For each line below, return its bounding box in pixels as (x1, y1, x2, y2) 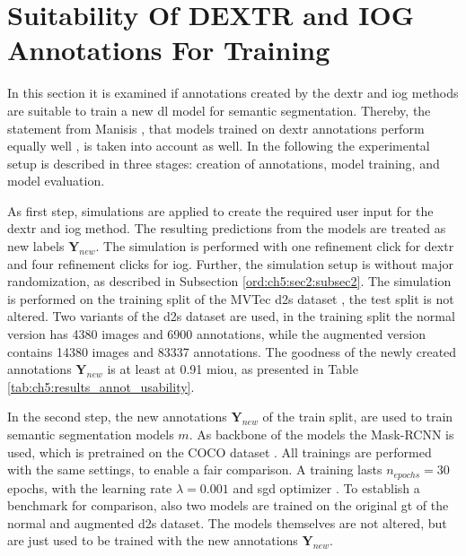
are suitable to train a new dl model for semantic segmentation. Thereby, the (7, 100, 431, 119)
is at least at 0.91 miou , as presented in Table (107, 360, 358, 378)
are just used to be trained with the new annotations (7, 531, 298, 550)
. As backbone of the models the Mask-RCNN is (189, 425, 454, 443)
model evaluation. (7, 171, 105, 190)
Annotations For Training (7, 31, 330, 68)
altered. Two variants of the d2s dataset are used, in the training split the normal (7, 307, 455, 326)
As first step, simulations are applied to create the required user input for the (7, 201, 434, 220)
